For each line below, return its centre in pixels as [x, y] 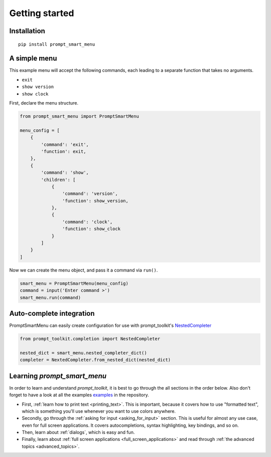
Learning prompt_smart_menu [58, 376]
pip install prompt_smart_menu [57, 44]
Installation [27, 31]
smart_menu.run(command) [50, 297]
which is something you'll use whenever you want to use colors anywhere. [99, 411]
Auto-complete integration [52, 313]
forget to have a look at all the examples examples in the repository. [79, 395]
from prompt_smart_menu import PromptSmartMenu [79, 116]
